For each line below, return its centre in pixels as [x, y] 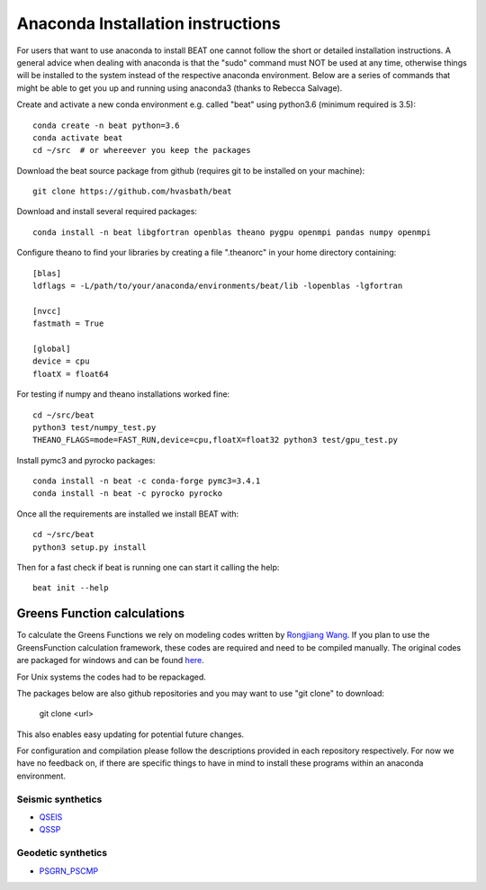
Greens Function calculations [100, 613]
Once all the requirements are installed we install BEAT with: [128, 514]
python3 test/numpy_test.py [94, 427]
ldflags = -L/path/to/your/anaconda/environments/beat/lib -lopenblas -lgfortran [218, 286]
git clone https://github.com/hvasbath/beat [133, 192]
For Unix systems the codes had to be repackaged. [111, 677]
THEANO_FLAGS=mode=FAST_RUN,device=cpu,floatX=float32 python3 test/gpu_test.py [216, 440]
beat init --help [71, 588]
